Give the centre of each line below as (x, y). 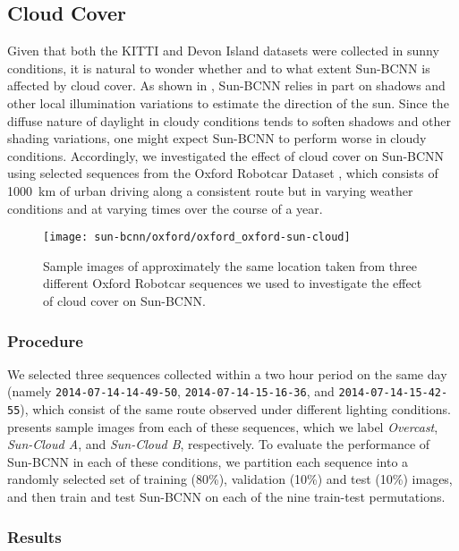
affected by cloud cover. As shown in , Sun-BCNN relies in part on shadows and (226, 85)
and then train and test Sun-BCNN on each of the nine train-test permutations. (226, 497)
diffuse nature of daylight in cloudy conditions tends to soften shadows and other (229, 120)
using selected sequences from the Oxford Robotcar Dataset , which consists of (223, 173)
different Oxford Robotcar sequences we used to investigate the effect (233, 283)
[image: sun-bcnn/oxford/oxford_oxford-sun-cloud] (197, 237)
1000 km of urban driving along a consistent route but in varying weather (210, 190)
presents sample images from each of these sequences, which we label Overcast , (223, 426)
